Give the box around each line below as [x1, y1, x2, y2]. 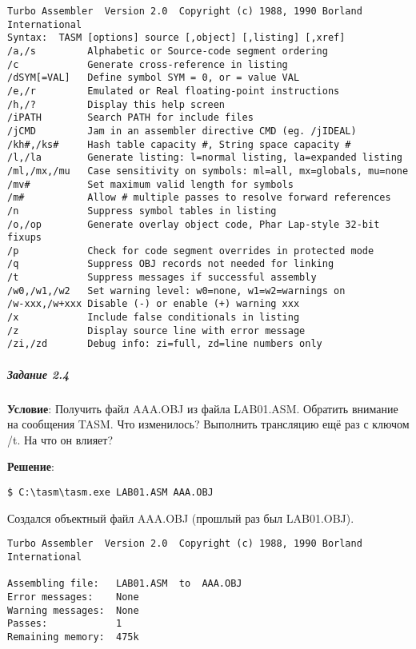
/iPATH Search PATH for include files [7, 112, 254, 124]
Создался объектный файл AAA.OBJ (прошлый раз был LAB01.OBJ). [7, 509, 354, 526]
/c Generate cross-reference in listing [7, 58, 288, 70]
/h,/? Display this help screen [7, 98, 226, 110]
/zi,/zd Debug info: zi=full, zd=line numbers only [7, 338, 322, 350]
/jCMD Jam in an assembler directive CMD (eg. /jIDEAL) [7, 125, 357, 137]
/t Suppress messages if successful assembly [7, 272, 317, 284]
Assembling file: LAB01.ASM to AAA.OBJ [7, 578, 242, 590]
